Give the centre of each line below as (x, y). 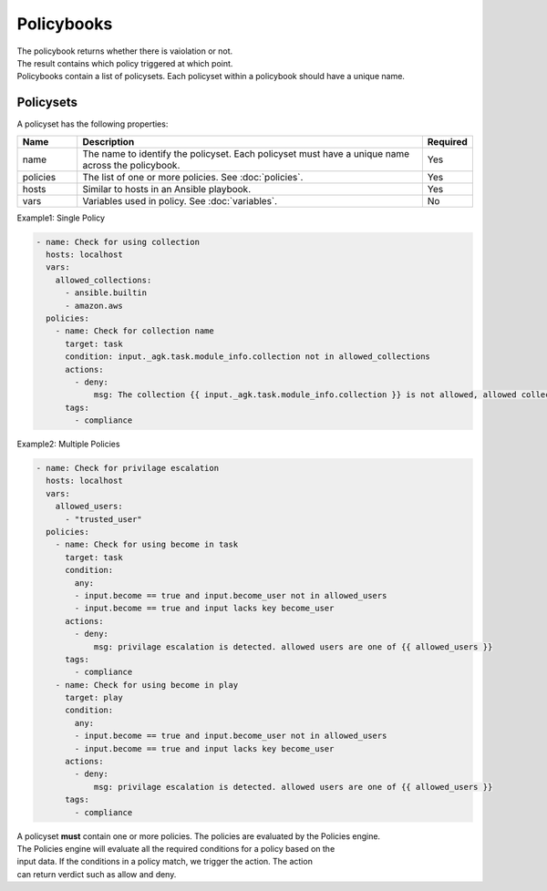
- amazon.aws (94, 306)
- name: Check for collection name (134, 331)
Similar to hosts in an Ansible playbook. (167, 189)
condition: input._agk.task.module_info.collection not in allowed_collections (248, 357)
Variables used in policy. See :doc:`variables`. (180, 200)
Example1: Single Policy (61, 218)
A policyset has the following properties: (93, 124)
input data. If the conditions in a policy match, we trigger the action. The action (165, 862)
